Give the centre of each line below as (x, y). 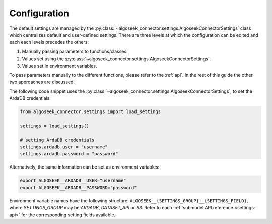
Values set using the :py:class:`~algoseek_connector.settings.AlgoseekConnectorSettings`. (116, 59)
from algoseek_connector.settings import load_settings (90, 112)
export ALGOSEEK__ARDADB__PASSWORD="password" (78, 187)
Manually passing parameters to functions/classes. (75, 51)
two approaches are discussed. (42, 82)
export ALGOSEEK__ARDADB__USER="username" (73, 181)
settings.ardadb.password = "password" (69, 154)
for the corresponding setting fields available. (68, 215)
